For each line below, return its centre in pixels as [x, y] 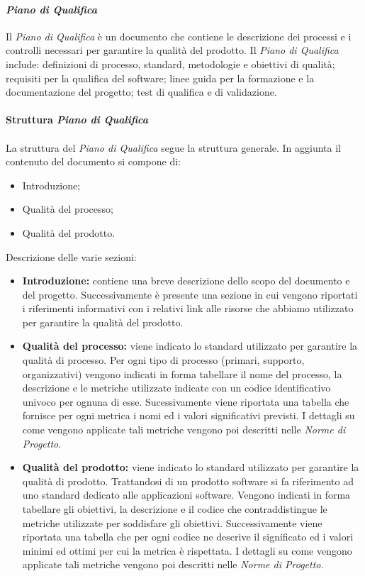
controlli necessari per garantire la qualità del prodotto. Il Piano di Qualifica [172, 50]
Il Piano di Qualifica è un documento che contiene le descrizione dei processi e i [179, 36]
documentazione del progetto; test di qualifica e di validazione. [141, 92]
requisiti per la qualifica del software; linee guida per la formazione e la [160, 78]
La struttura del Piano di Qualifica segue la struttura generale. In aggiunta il [174, 147]
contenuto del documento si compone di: [94, 161]
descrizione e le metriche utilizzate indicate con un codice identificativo [176, 388]
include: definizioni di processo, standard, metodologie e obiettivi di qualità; [170, 63]
